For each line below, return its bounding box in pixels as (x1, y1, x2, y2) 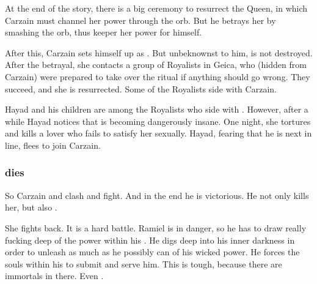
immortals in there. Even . (5, 269, 104, 282)
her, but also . (5, 201, 57, 214)
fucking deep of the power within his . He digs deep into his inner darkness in (5, 233, 295, 246)
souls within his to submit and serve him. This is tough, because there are (5, 257, 282, 270)
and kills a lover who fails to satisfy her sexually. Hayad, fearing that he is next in (5, 127, 312, 140)
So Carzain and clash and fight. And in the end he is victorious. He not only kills (5, 189, 309, 201)
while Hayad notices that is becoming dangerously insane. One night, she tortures (5, 114, 311, 127)
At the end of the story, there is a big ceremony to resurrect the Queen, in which (5, 2, 308, 14)
